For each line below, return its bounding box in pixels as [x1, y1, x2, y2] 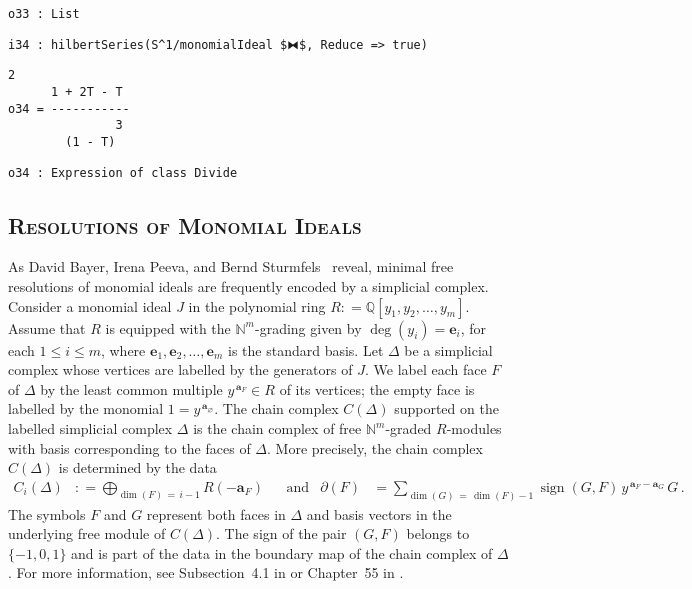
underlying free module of [8, 523, 166, 544]
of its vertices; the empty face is [279, 378, 475, 399]
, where [100, 339, 146, 360]
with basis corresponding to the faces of [8, 437, 251, 458]
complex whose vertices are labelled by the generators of [8, 359, 353, 380]
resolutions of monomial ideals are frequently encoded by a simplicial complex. [8, 276, 489, 297]
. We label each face [364, 359, 487, 380]
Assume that [8, 317, 86, 338]
